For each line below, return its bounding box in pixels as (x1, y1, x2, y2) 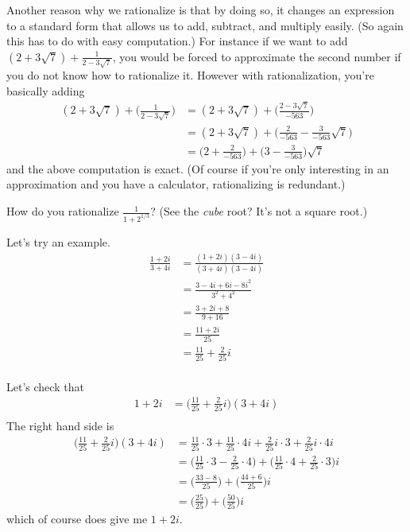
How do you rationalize (6, 203, 119, 219)
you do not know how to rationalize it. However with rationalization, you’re (6, 67, 374, 83)
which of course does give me (6, 510, 148, 526)
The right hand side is (6, 417, 114, 434)
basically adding (6, 83, 85, 99)
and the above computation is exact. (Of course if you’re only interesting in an (6, 160, 389, 177)
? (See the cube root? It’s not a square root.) (150, 203, 368, 219)
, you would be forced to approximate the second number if (112, 48, 401, 64)
